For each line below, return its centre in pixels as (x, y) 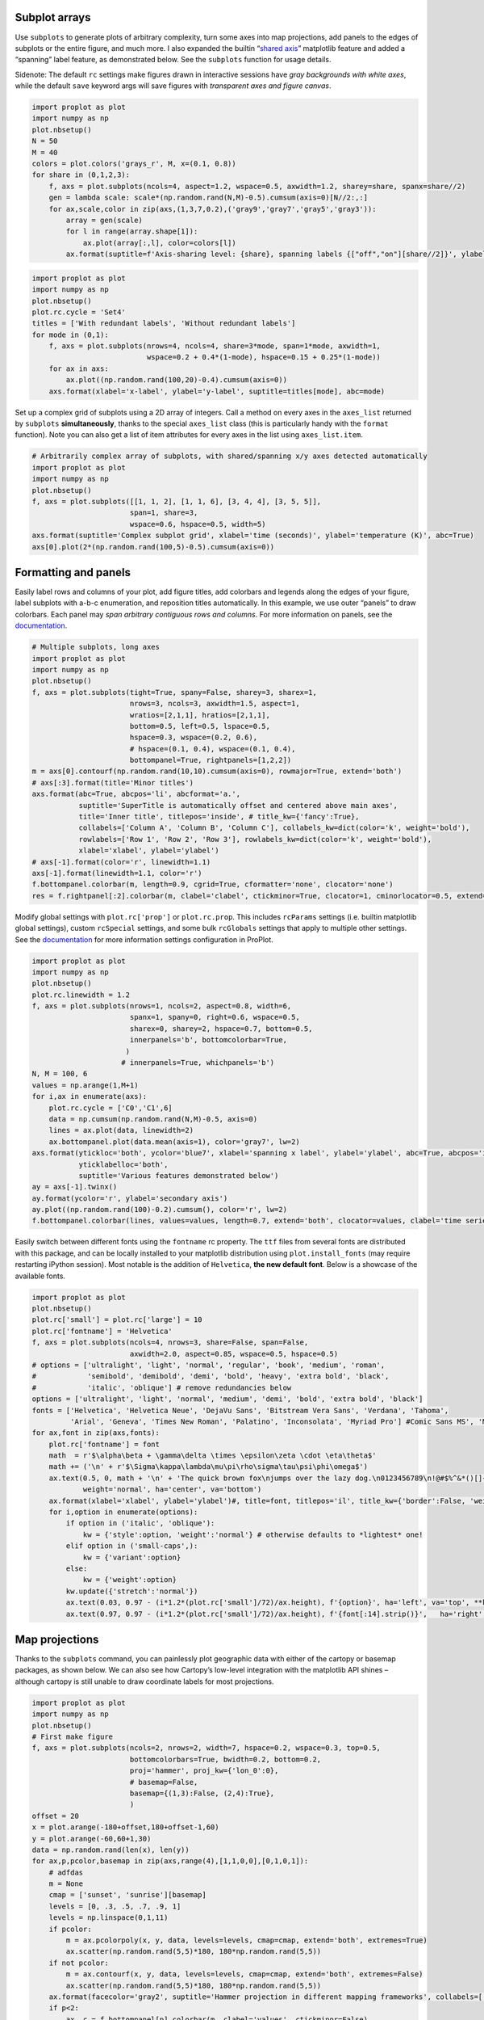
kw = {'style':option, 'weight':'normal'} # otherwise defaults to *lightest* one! (253, 1534)
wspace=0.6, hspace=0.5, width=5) (198, 524)
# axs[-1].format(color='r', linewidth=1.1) (121, 862)
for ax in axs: (79, 368)
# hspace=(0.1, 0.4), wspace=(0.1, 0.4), (213, 749)
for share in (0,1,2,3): (81, 175)
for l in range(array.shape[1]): (132, 231)
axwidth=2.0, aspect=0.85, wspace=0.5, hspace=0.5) (234, 1354)
